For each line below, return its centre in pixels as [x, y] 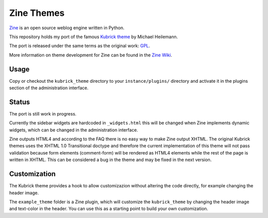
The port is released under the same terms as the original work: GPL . [80, 46]
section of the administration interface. [49, 88]
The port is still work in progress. [43, 113]
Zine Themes [37, 13]
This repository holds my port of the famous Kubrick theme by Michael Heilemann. [94, 37]
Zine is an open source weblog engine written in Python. [67, 28]
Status [20, 102]
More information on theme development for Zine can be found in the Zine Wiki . [91, 55]
